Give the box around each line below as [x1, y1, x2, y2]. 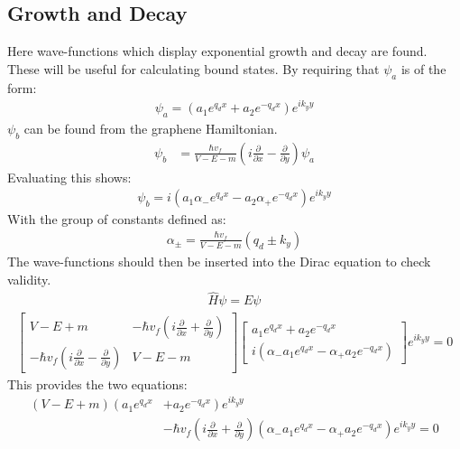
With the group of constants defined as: [7, 210, 226, 229]
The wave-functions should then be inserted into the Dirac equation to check [7, 252, 431, 270]
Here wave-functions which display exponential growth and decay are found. [7, 42, 428, 61]
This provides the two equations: [7, 374, 188, 393]
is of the [400, 59, 446, 78]
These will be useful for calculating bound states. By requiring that [7, 59, 380, 78]
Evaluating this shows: [7, 167, 132, 186]
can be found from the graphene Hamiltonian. [23, 118, 278, 137]
